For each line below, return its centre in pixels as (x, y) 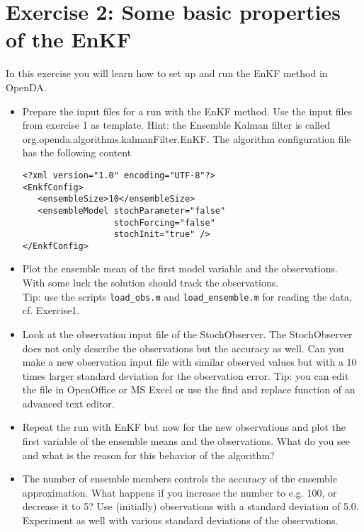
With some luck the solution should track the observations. (150, 283)
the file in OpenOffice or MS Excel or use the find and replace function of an (189, 389)
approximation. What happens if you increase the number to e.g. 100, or (180, 492)
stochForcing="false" (164, 222)
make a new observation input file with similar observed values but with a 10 (189, 362)
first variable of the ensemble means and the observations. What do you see (186, 441)
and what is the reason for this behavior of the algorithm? (148, 455)
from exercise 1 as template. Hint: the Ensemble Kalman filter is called (176, 125)
